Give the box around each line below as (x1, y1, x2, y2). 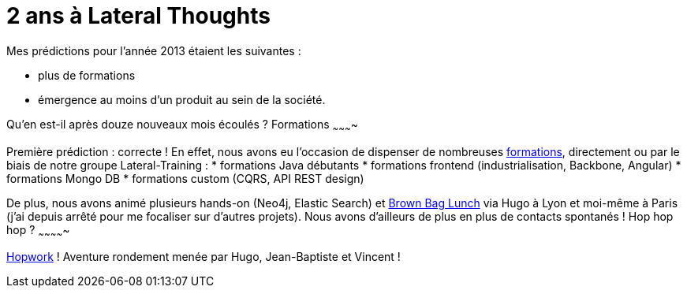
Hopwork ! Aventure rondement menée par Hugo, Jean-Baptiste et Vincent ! (6, 250, 401, 264)
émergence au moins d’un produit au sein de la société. (38, 92, 326, 106)
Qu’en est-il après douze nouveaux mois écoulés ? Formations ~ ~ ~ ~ (6, 117, 359, 134)
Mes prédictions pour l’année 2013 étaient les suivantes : (6, 43, 301, 58)
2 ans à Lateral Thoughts (6, 2, 271, 29)
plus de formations (38, 68, 136, 82)
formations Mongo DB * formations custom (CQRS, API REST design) (6, 171, 364, 185)
